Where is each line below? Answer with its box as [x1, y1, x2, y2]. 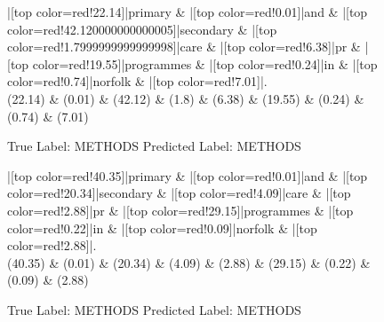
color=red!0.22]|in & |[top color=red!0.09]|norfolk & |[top [7, 218, 317, 237]
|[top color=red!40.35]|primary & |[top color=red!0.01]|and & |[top [7, 166, 368, 185]
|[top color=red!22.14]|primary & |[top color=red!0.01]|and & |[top [7, 3, 368, 20]
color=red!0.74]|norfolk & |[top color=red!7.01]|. [7, 72, 268, 90]
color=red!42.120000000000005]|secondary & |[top [7, 20, 277, 38]
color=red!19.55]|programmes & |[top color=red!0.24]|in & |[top [32, 54, 378, 73]
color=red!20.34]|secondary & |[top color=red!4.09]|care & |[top [7, 184, 351, 202]
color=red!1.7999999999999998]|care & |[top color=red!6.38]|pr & [7, 37, 361, 56]
